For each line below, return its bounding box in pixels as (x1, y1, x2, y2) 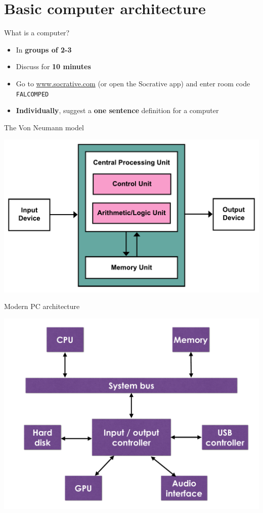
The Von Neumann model (4, 122, 84, 132)
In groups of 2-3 (16, 44, 72, 55)
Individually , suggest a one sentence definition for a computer (16, 105, 219, 116)
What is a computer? (4, 27, 70, 38)
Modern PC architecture (4, 301, 80, 312)
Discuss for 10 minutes (16, 61, 91, 72)
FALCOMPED (16, 90, 49, 98)
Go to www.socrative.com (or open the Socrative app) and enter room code (16, 78, 250, 88)
